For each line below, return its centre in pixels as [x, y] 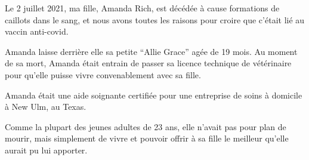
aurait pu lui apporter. [46, 150]
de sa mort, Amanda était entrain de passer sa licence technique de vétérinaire [148, 63]
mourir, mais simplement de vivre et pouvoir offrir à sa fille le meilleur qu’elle [147, 138]
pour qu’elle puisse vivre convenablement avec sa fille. [103, 74]
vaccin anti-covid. [37, 31]
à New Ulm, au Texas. [46, 107]
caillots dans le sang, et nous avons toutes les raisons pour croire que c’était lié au [155, 19]
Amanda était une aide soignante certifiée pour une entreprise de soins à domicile [154, 95]
